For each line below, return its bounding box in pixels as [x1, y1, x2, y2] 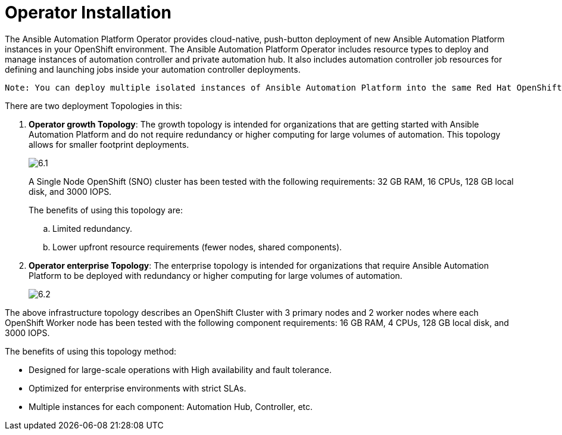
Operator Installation [5, 2, 171, 23]
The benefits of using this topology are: [29, 204, 183, 215]
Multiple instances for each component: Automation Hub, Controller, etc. [29, 401, 313, 412]
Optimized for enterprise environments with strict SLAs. [29, 383, 246, 393]
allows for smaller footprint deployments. [29, 139, 189, 150]
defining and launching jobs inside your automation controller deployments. [5, 64, 301, 74]
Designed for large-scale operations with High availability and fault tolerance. [29, 364, 332, 375]
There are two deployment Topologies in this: [5, 100, 182, 111]
